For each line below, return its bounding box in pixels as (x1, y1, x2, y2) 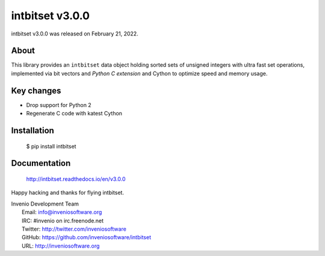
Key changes (11, 85, 61, 96)
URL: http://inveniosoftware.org (22, 242, 100, 249)
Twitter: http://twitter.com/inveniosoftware (22, 225, 126, 233)
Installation (11, 125, 54, 135)
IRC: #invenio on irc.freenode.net (22, 217, 104, 224)
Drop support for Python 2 (26, 101, 91, 108)
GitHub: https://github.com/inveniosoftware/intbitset (22, 234, 152, 241)
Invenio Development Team (11, 200, 79, 207)
